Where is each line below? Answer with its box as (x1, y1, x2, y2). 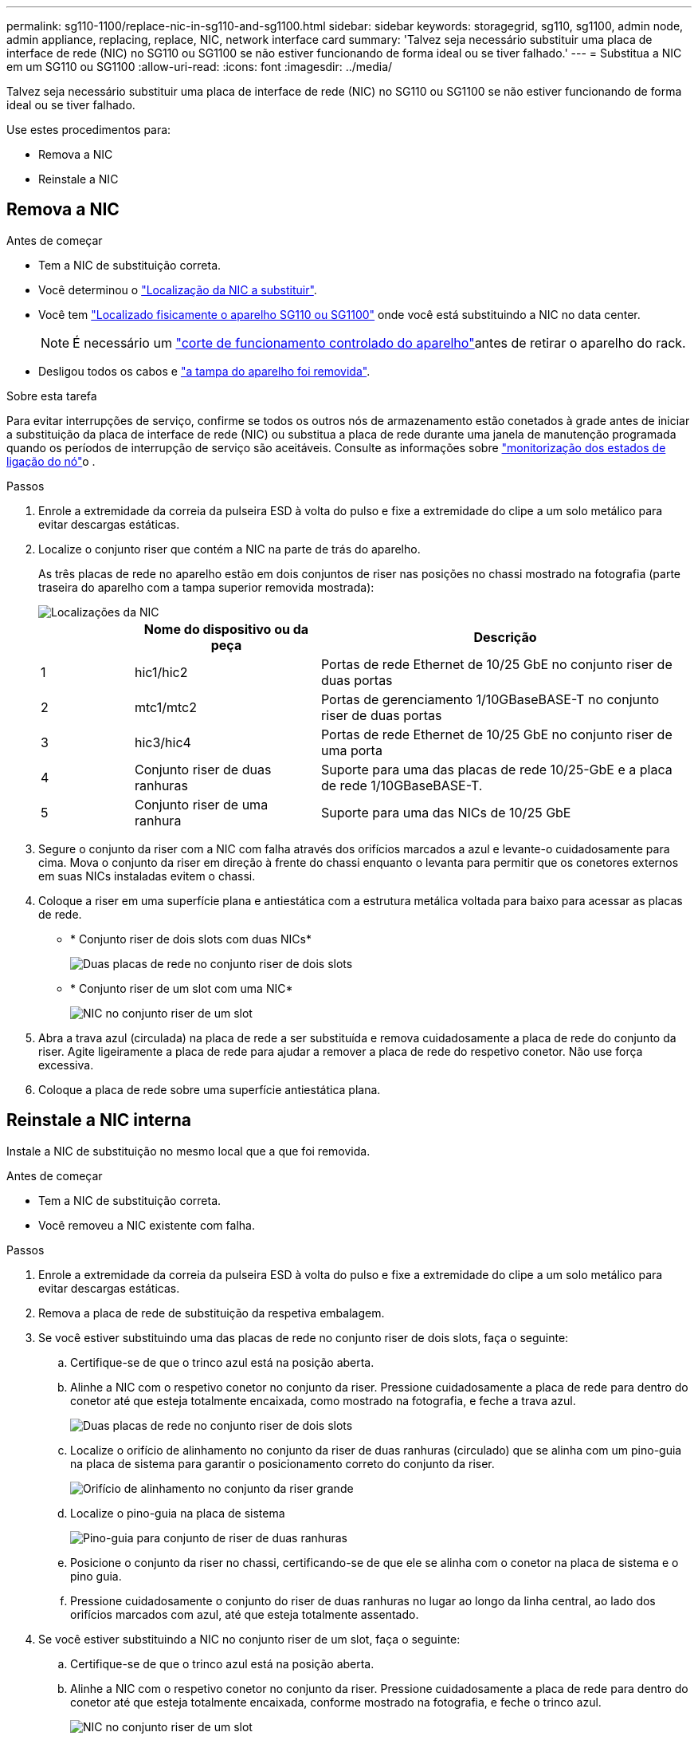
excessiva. (38, 1057, 94, 1072)
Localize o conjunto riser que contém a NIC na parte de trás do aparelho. (38, 541, 421, 556)
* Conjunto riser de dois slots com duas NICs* (70, 931, 312, 946)
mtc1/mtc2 (134, 699, 197, 715)
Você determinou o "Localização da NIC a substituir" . (38, 282, 317, 297)
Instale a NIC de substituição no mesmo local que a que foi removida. (6, 1144, 371, 1158)
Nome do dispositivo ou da (143, 620, 309, 637)
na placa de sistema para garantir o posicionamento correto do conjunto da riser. (70, 1456, 495, 1470)
